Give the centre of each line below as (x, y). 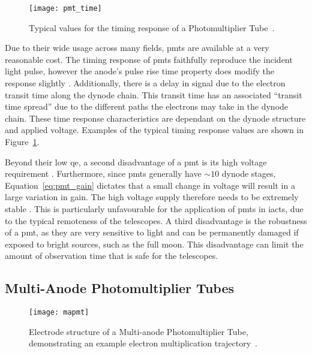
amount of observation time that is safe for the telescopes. (112, 256)
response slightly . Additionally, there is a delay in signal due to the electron (145, 83)
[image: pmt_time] (65, 8)
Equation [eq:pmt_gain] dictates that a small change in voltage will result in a (150, 185)
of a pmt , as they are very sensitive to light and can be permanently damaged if (152, 232)
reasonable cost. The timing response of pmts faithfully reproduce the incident (149, 59)
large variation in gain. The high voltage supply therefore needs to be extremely (152, 197)
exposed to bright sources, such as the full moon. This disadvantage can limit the (154, 244)
